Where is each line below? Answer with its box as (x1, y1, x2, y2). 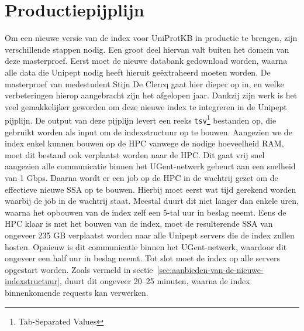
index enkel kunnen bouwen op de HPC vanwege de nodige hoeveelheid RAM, (5, 137, 284, 149)
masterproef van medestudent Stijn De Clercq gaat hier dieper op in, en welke (5, 77, 284, 90)
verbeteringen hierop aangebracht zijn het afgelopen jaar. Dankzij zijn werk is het (5, 89, 298, 101)
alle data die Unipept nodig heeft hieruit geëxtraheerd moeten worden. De (5, 66, 271, 78)
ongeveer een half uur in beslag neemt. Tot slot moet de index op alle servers (5, 252, 280, 264)
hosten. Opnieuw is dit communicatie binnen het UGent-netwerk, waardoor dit (5, 240, 287, 252)
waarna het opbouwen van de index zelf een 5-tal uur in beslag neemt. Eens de (5, 206, 286, 218)
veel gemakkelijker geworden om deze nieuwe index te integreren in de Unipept (5, 100, 287, 112)
